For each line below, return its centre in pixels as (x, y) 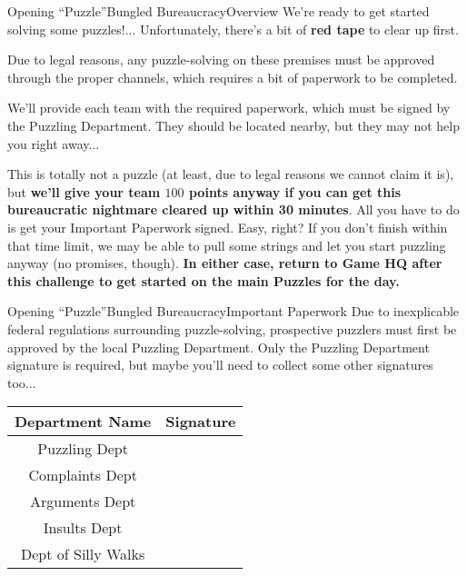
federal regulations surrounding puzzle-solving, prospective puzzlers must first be (232, 328)
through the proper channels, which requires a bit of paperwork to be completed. (233, 77)
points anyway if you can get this (295, 191)
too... (22, 382)
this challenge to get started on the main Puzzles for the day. (204, 280)
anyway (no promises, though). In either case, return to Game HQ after (225, 263)
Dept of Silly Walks (83, 554)
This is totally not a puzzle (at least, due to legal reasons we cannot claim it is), (231, 174)
